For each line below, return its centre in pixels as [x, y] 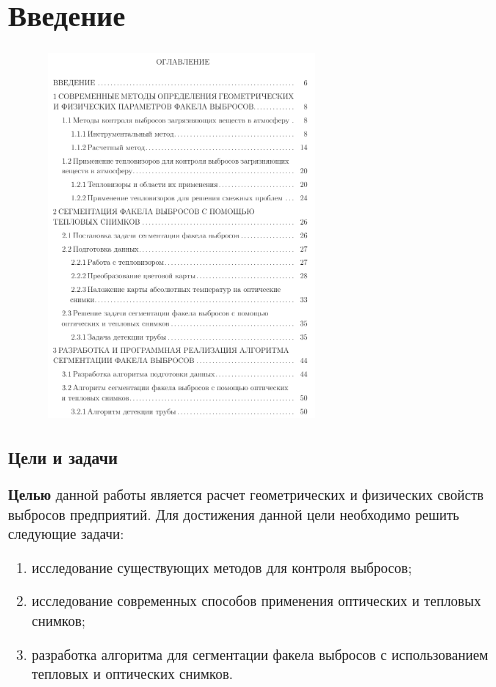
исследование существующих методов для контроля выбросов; [221, 566]
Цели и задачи [63, 456]
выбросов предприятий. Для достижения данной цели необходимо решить [234, 513]
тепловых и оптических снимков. [132, 673]
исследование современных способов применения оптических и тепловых [256, 600]
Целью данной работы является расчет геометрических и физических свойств [246, 494]
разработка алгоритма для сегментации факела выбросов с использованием [260, 653]
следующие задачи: [66, 533]
